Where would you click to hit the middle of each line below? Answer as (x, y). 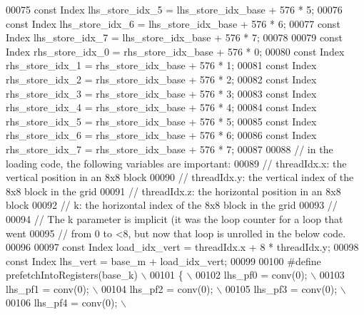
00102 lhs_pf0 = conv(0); (252, 275)
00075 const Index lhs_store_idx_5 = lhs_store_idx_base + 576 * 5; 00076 (174, 9)
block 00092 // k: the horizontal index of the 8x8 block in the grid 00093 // (172, 205)
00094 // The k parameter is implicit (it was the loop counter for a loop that (175, 218)
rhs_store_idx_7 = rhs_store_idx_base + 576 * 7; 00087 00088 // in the (170, 149)
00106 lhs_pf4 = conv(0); (62, 303)
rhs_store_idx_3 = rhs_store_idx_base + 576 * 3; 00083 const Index (161, 93)
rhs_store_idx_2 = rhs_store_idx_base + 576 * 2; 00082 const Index (161, 79)
